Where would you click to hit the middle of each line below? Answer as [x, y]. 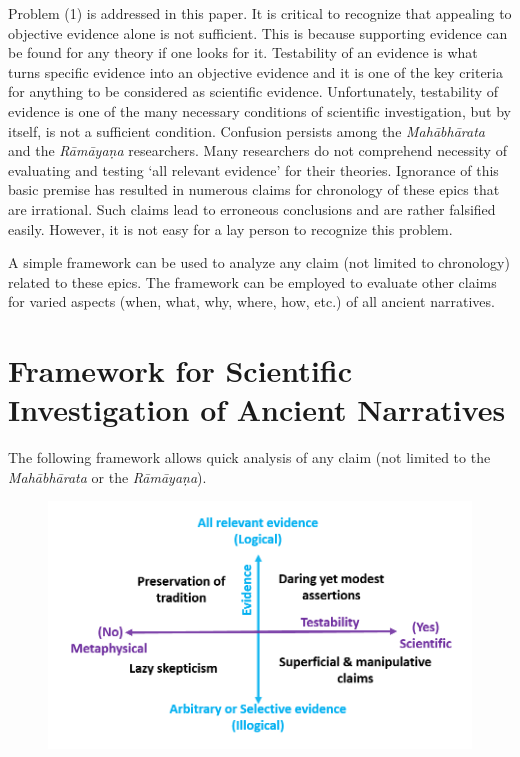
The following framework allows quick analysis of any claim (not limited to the [249, 457]
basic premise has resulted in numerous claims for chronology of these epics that [254, 189]
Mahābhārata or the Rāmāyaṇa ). [107, 476]
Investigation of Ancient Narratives [257, 409]
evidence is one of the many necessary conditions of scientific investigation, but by [259, 110]
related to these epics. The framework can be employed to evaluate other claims [252, 281]
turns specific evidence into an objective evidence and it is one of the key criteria [255, 71]
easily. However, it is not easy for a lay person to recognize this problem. [230, 228]
